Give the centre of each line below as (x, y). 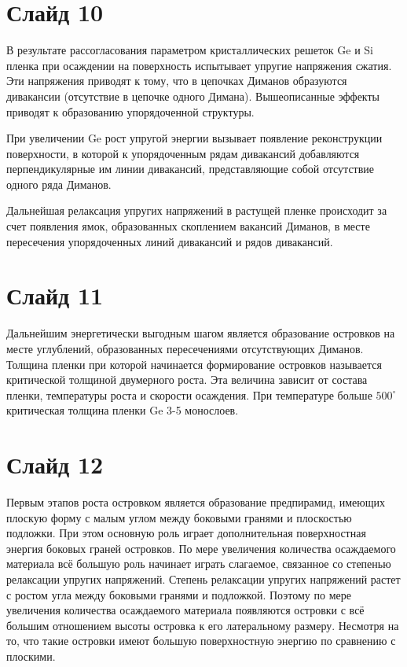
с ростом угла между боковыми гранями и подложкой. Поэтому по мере (179, 594)
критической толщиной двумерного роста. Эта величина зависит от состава (187, 380)
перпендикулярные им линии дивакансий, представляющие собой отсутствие (191, 169)
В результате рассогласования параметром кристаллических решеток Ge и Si (190, 50)
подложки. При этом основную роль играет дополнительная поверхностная (186, 533)
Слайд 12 (55, 464)
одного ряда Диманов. (59, 184)
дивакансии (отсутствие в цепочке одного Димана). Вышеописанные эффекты (193, 96)
